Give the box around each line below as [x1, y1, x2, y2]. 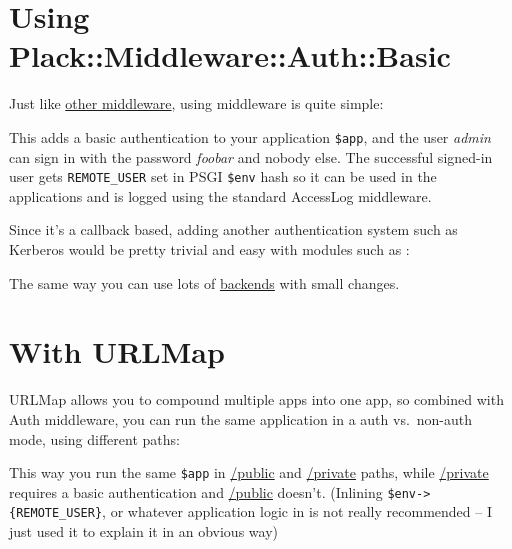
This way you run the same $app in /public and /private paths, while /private [9, 462, 489, 483]
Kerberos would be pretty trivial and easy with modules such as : [9, 239, 410, 259]
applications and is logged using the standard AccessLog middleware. [9, 185, 432, 206]
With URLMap [9, 331, 225, 372]
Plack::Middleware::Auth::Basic [9, 35, 451, 76]
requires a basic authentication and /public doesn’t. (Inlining [9, 481, 383, 502]
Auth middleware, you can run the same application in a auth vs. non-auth [9, 408, 473, 429]
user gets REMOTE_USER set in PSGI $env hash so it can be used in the [9, 166, 437, 187]
